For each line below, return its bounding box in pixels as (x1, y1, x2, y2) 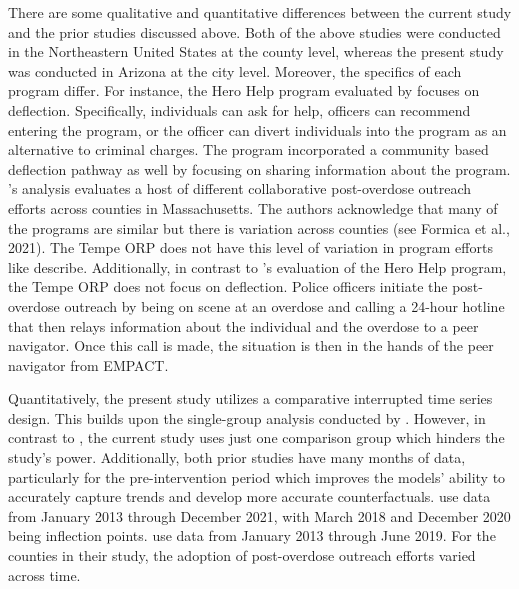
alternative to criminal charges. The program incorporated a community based (8, 139, 489, 160)
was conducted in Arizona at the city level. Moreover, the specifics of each (8, 60, 462, 81)
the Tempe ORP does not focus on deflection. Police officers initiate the (8, 276, 448, 297)
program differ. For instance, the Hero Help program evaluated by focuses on (8, 80, 480, 101)
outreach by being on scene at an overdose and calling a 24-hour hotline (64, 295, 505, 316)
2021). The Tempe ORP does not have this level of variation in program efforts (8, 237, 493, 258)
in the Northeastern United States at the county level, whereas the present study (8, 41, 504, 62)
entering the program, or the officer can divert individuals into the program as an (8, 119, 507, 140)
